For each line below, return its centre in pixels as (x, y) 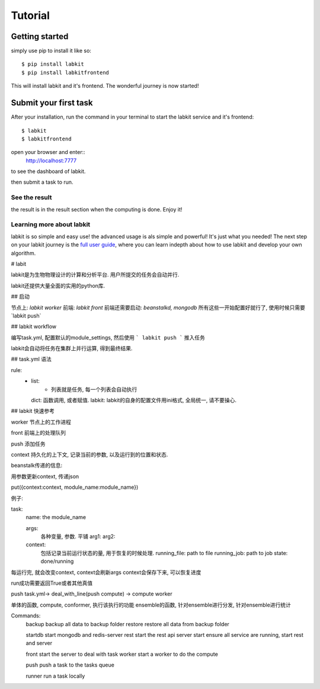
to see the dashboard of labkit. (48, 171)
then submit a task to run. (42, 182)
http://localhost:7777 (51, 161)
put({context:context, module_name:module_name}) (75, 487)
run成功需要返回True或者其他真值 (52, 583)
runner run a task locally (55, 676)
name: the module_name (56, 517)
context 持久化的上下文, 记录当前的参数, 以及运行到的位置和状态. (89, 454)
